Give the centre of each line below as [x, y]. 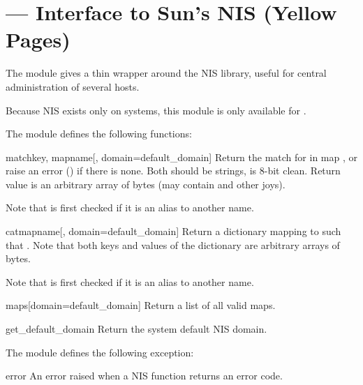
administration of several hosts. [73, 86]
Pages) [38, 39]
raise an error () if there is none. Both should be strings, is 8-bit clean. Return [173, 171]
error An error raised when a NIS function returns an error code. [144, 376]
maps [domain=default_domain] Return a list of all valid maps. [141, 305]
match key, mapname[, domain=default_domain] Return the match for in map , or [181, 157]
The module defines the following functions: [99, 134]
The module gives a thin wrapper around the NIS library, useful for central [166, 73]
